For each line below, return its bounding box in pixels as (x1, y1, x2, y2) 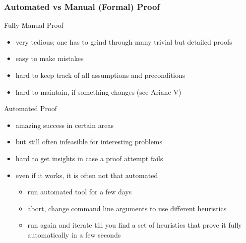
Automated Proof (4, 103, 57, 114)
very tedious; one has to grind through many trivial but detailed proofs (15, 36, 232, 47)
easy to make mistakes (15, 53, 84, 63)
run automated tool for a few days (27, 186, 132, 197)
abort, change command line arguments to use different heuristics (27, 203, 227, 213)
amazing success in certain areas (15, 120, 114, 130)
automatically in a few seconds (27, 229, 121, 240)
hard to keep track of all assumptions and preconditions (15, 70, 185, 80)
